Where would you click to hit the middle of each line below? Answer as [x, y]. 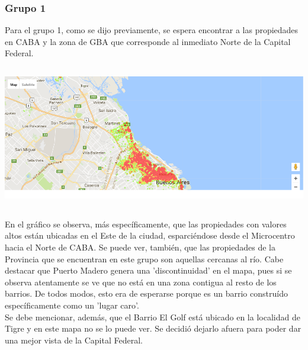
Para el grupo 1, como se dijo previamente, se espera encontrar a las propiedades [152, 30]
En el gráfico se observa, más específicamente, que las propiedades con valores [146, 224]
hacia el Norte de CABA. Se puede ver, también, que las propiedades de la [140, 247]
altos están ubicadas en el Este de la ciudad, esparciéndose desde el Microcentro [150, 235]
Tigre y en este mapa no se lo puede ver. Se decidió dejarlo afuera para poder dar [153, 328]
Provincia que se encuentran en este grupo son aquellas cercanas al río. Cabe [144, 259]
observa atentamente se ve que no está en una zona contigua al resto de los [141, 282]
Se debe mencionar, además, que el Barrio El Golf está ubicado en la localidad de [153, 317]
